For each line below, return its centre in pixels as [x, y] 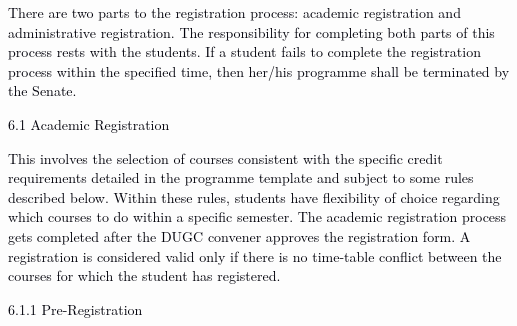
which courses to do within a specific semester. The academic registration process [257, 216]
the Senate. [42, 90]
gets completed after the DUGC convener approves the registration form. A [239, 235]
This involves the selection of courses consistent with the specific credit [225, 157]
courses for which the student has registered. [144, 275]
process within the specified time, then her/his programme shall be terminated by [259, 70]
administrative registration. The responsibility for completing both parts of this [251, 31]
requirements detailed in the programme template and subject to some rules [241, 177]
